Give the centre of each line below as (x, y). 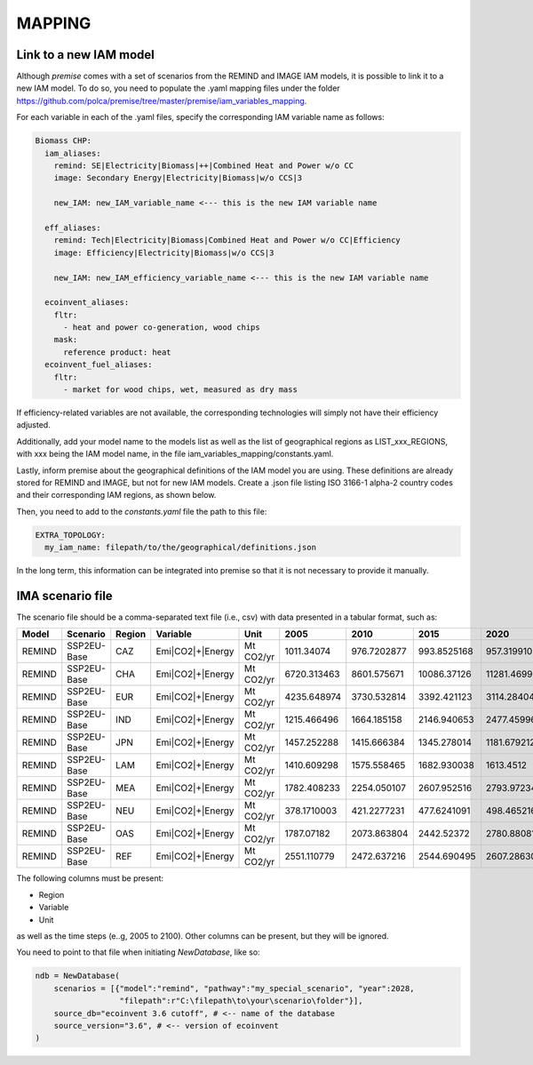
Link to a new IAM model (86, 55)
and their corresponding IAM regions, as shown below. (116, 495)
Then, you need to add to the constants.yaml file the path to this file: (142, 511)
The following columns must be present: (90, 878)
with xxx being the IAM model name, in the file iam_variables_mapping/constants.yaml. (175, 454)
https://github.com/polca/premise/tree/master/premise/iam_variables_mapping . (162, 100)
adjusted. (33, 425)
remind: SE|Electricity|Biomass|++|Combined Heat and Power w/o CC (204, 166)
